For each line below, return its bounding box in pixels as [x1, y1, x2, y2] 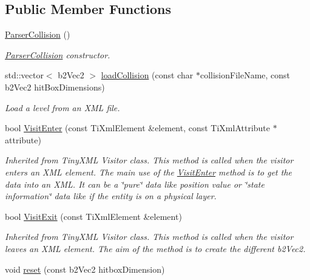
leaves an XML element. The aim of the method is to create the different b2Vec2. [5, 242, 306, 254]
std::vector [5, 69, 44, 81]
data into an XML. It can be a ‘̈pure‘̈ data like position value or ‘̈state [5, 177, 265, 190]
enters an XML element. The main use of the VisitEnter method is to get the [5, 165, 292, 178]
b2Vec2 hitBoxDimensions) [5, 80, 105, 93]
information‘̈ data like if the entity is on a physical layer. [5, 190, 217, 202]
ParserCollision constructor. [5, 48, 110, 61]
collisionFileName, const [200, 69, 291, 81]
